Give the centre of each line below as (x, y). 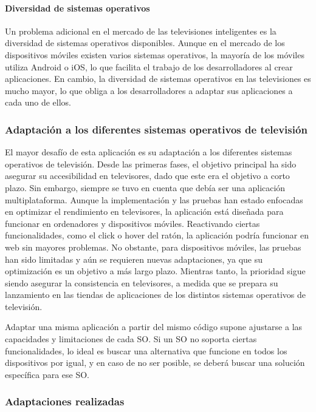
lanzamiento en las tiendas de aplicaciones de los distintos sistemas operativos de (156, 295)
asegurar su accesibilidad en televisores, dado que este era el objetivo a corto (147, 176)
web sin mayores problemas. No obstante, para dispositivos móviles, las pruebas (153, 247)
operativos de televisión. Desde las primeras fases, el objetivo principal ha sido (151, 164)
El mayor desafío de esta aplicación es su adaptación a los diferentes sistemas (149, 152)
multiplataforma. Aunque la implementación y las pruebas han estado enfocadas (154, 199)
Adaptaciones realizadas (65, 401)
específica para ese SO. (47, 374)
